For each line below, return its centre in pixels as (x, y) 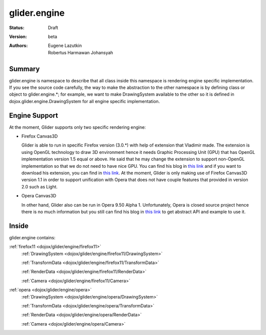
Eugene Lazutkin (65, 46)
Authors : (18, 46)
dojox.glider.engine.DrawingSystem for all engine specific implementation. (84, 101)
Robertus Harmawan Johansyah (81, 52)
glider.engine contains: (32, 237)
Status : (17, 28)
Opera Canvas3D (39, 196)
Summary (24, 69)
